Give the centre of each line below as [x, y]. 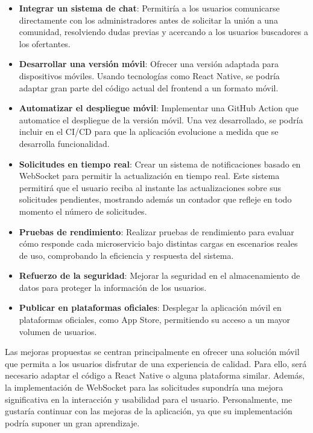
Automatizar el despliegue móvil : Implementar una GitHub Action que [159, 108]
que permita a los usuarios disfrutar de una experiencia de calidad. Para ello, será [156, 363]
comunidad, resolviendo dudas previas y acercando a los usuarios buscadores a [163, 32]
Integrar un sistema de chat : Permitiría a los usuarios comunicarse [149, 8]
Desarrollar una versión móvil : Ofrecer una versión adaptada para [149, 64]
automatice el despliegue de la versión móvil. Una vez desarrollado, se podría [161, 119]
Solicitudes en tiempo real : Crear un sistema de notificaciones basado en [160, 164]
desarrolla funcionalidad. [64, 143]
